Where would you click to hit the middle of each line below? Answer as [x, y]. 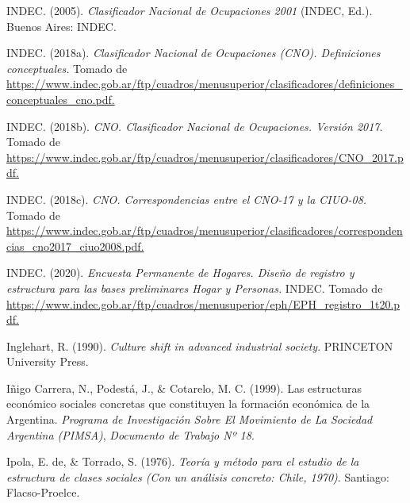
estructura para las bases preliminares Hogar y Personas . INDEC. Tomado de [195, 288]
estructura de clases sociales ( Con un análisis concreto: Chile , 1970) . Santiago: [198, 476]
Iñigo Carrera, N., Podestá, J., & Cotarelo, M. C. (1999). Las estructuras [184, 388]
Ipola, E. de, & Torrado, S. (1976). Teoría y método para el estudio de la [183, 461]
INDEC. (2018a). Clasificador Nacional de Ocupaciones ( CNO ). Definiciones [194, 53]
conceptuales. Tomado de [67, 68]
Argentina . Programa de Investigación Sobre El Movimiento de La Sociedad [190, 419]
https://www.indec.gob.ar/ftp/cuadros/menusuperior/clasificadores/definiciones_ [205, 84]
